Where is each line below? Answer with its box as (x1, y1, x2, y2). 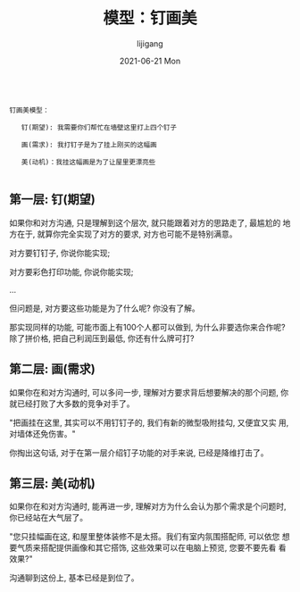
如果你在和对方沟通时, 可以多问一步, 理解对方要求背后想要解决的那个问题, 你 (9, 387, 288, 397)
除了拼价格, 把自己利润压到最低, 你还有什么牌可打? (9, 332, 195, 344)
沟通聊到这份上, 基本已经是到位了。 (9, 572, 139, 583)
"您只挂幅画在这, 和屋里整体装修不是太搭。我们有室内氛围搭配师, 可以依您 (9, 531, 280, 542)
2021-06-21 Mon (119, 55, 181, 66)
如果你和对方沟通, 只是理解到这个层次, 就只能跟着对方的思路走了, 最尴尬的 (9, 217, 281, 228)
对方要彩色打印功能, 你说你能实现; (9, 266, 134, 277)
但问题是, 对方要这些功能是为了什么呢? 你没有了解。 (9, 303, 201, 313)
